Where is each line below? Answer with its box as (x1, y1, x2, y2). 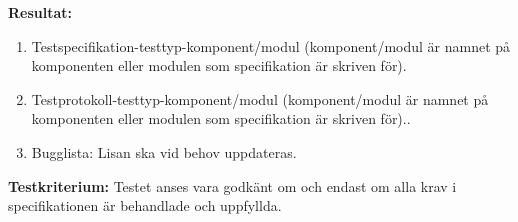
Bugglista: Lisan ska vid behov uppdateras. (31, 141, 297, 162)
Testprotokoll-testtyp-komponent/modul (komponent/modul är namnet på (31, 88, 489, 109)
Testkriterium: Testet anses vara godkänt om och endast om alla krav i (8, 175, 457, 196)
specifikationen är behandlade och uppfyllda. (8, 195, 282, 216)
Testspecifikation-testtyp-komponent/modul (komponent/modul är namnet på (31, 35, 511, 56)
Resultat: (8, 2, 73, 22)
